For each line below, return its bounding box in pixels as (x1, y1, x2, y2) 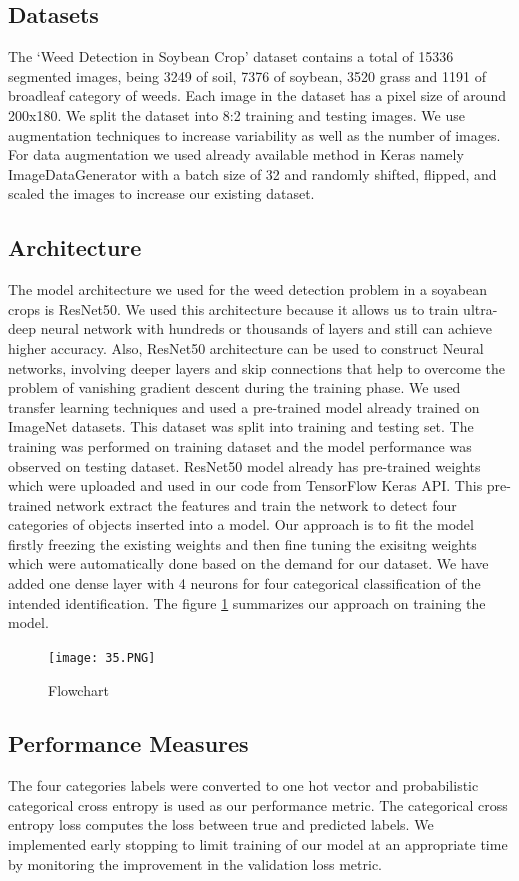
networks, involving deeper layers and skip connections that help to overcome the (8, 357, 506, 378)
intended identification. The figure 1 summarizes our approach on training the (8, 592, 486, 613)
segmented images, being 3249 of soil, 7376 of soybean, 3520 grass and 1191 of (8, 65, 487, 86)
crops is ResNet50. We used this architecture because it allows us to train (8, 298, 459, 319)
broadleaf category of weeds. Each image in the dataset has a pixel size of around (8, 85, 506, 106)
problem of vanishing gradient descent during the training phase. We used (8, 377, 461, 398)
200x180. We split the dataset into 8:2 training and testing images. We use (8, 104, 465, 125)
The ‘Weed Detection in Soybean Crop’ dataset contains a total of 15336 (8, 46, 454, 67)
